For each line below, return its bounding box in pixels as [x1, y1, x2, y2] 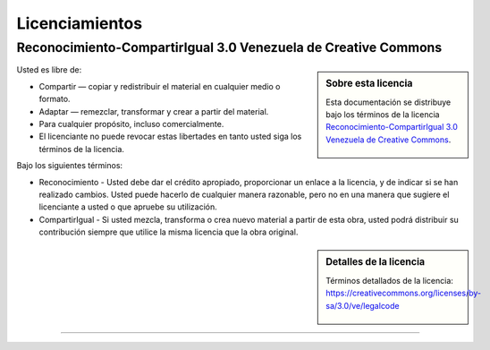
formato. [38, 94, 71, 105]
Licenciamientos [16, 13, 143, 33]
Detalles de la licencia [325, 256, 425, 269]
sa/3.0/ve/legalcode [325, 300, 400, 311]
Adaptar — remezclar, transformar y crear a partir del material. [38, 106, 269, 116]
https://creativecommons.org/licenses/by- [325, 287, 482, 299]
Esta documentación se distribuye [325, 97, 452, 107]
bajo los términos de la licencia [325, 109, 440, 120]
